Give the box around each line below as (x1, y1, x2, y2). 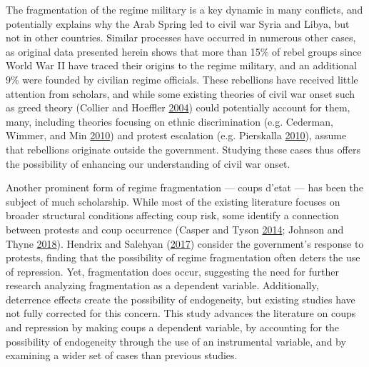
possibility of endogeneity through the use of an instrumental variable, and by (6, 333, 346, 348)
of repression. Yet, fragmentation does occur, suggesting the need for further (6, 263, 339, 278)
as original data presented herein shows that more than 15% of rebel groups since (6, 44, 362, 59)
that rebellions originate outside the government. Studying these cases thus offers (6, 141, 360, 156)
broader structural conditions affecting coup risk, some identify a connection (6, 208, 339, 223)
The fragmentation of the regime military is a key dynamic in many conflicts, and (6, 2, 363, 16)
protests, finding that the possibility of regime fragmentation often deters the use (6, 250, 360, 265)
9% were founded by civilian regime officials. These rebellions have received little (6, 71, 358, 86)
